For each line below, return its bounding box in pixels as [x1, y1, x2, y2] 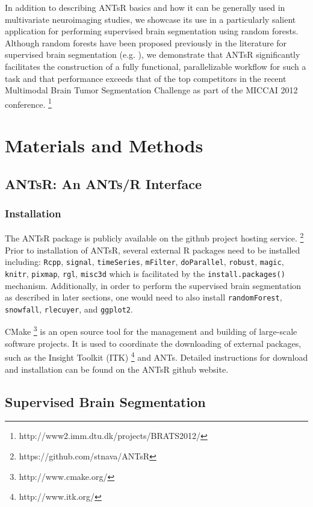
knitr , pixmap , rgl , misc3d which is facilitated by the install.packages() [5, 267, 285, 279]
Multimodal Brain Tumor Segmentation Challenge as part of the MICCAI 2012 [5, 84, 298, 96]
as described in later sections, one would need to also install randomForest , [5, 291, 282, 303]
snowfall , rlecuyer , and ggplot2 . [5, 302, 133, 315]
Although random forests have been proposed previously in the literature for [5, 36, 287, 49]
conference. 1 [5, 96, 52, 110]
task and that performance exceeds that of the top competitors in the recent [5, 72, 287, 84]
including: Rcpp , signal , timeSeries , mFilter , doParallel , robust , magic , [5, 255, 284, 268]
